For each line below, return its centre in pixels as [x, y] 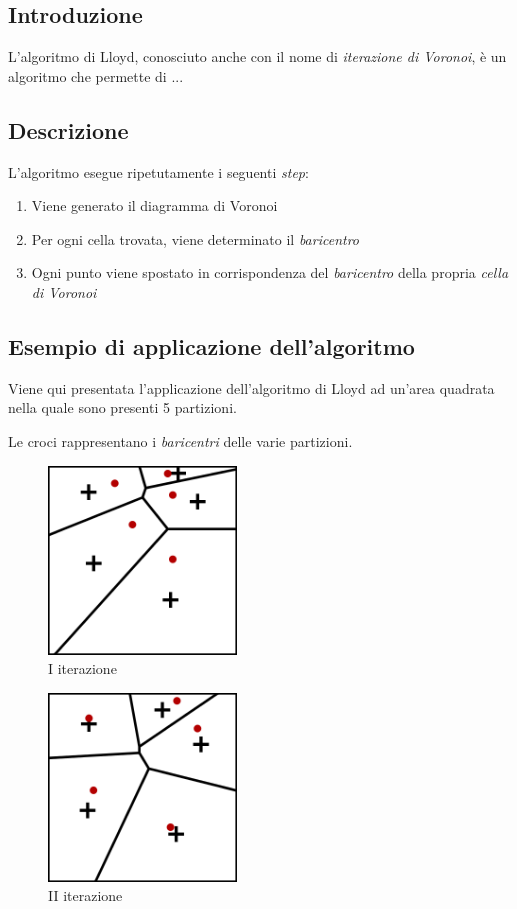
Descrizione [68, 129]
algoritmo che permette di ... [96, 75]
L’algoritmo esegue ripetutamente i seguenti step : [158, 171]
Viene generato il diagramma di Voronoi [154, 205]
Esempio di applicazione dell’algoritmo [211, 345]
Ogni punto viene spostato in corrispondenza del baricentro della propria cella [270, 272]
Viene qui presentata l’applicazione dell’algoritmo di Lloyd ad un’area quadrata [251, 387]
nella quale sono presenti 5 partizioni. [122, 407]
